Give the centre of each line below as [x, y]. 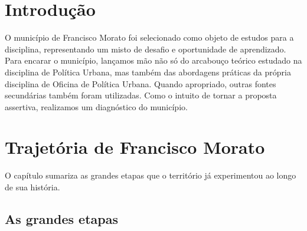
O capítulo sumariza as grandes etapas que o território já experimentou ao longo [151, 175]
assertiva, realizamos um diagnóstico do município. [96, 106]
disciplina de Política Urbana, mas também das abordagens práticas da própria [148, 72]
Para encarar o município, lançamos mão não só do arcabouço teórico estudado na [153, 60]
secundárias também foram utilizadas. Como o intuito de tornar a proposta [141, 95]
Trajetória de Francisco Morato [135, 147]
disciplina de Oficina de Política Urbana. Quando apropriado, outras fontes [141, 83]
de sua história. [32, 187]
